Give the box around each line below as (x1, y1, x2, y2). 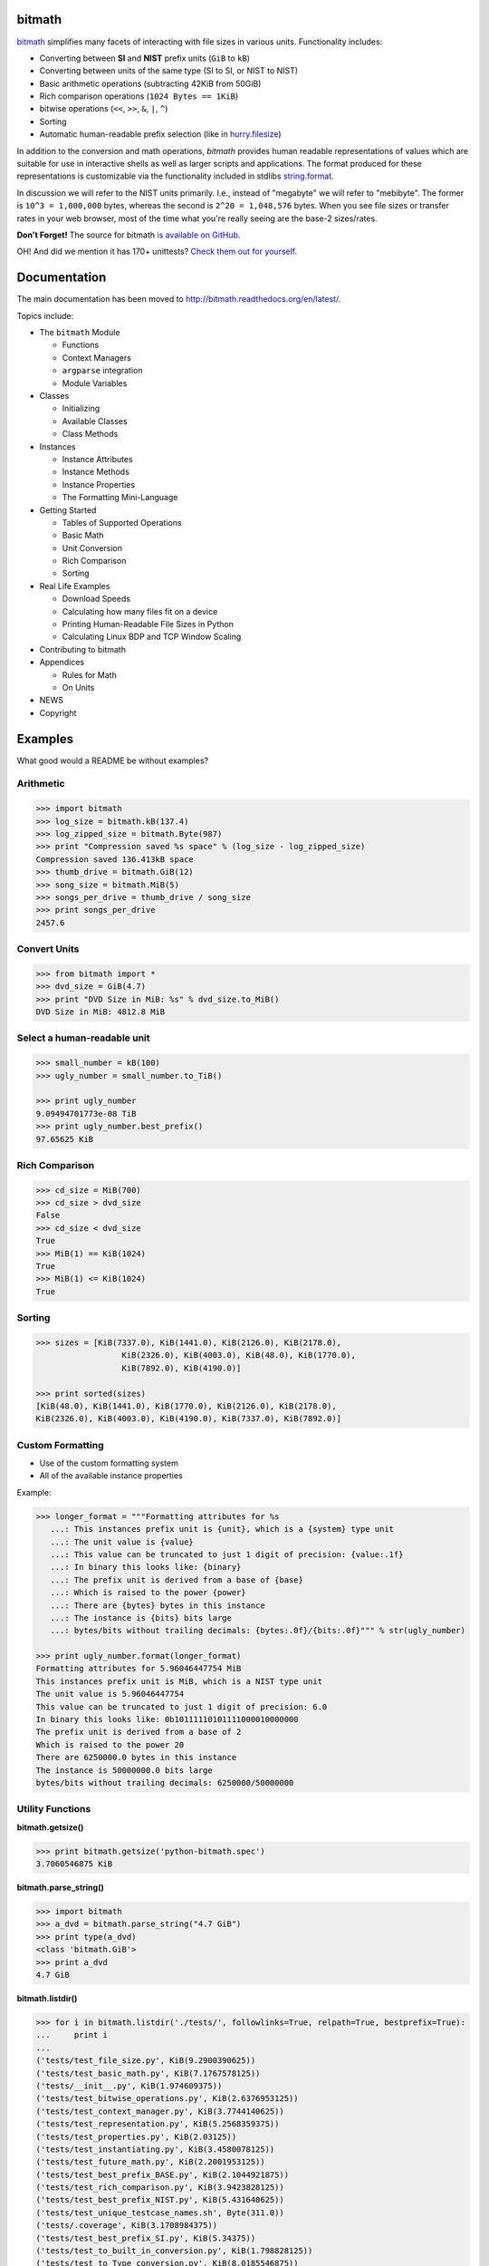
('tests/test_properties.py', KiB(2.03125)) (35, 2131, 237, 2142)
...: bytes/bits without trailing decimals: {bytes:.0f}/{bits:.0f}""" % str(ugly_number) (50, 1625, 466, 1636)
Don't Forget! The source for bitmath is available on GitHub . (16, 229, 241, 240)
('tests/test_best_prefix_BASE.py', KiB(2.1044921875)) (35, 2169, 290, 2180)
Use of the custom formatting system (39, 1457, 178, 1468)
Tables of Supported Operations (62, 517, 182, 528)
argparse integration (62, 365, 143, 376)
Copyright (39, 707, 77, 718)
